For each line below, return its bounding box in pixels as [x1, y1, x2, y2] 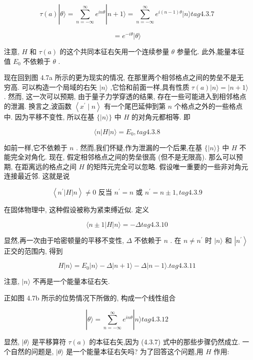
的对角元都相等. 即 [131, 112, 190, 122]
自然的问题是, [10, 346, 54, 356]
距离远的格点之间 [21, 161, 77, 171]
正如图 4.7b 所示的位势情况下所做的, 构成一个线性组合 [4, 292, 176, 302]
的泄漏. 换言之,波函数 [4, 101, 72, 111]
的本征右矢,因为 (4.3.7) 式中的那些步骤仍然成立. [89, 337, 240, 347]
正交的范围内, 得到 [4, 245, 63, 256]
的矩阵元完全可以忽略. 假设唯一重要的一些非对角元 [86, 161, 249, 171]
